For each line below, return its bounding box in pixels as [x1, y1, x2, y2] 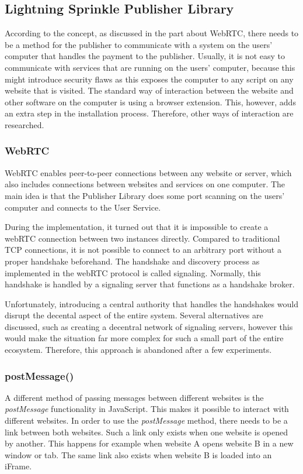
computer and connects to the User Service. [5, 201, 161, 213]
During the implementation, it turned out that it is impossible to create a [5, 221, 269, 233]
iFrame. [5, 460, 32, 472]
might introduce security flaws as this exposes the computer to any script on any [5, 73, 294, 85]
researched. [5, 118, 44, 130]
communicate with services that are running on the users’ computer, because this [5, 61, 295, 73]
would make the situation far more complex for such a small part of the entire [5, 332, 284, 344]
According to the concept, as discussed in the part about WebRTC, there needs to [5, 27, 299, 39]
